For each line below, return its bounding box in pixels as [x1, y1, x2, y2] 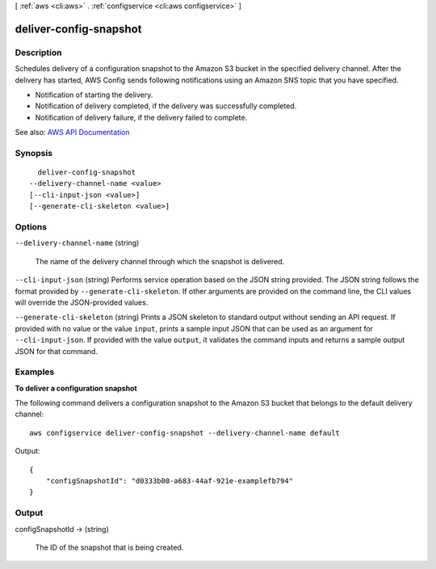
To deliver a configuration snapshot [15, 383, 137, 393]
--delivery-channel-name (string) [15, 238, 140, 248]
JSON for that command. [15, 346, 99, 356]
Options [15, 221, 48, 232]
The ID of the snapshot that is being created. [35, 542, 184, 552]
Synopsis [15, 147, 52, 158]
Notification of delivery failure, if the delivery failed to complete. [35, 112, 248, 122]
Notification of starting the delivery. [35, 90, 153, 99]
